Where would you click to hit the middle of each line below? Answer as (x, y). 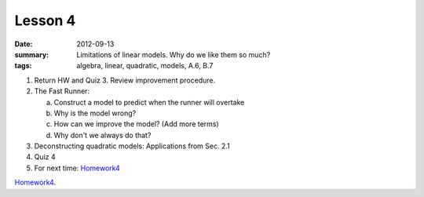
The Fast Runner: (62, 91)
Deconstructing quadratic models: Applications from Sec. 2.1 (132, 146)
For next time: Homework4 (77, 168)
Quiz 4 (45, 157)
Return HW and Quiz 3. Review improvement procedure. (125, 80)
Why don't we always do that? (102, 135)
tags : (23, 66)
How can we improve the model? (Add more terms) (136, 124)
